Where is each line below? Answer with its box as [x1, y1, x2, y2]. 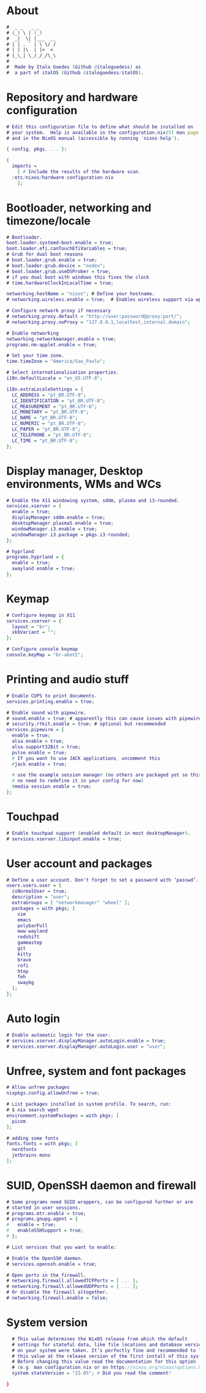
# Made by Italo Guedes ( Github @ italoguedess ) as [6, 64, 141, 71]
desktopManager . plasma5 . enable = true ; [12, 520, 114, 526]
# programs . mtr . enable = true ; [6, 1210, 86, 1216]
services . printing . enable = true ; [6, 698, 95, 705]
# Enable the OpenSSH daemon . [6, 1255, 84, 1262]
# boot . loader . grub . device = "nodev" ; [6, 262, 105, 269]
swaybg [17, 980, 34, 986]
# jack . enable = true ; [12, 761, 67, 767]
